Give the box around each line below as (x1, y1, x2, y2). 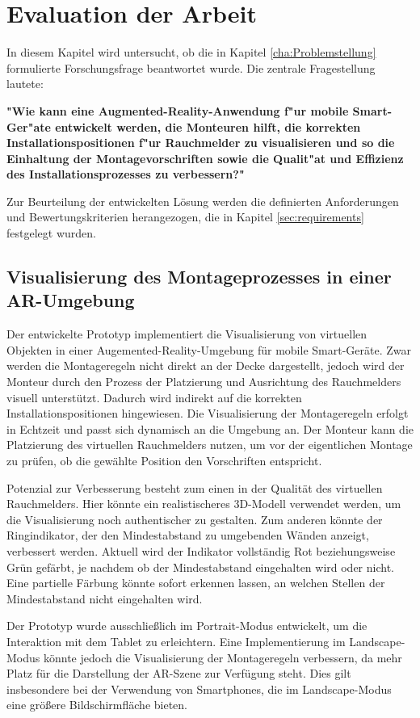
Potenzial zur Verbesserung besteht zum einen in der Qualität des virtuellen (6, 479, 383, 496)
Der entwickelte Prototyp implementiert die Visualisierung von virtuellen (6, 325, 367, 342)
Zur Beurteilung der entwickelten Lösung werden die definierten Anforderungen (6, 192, 399, 209)
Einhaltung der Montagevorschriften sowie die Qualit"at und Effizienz (6, 149, 404, 166)
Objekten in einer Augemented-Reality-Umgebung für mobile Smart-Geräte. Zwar (6, 341, 411, 358)
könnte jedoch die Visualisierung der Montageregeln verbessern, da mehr (43, 649, 402, 666)
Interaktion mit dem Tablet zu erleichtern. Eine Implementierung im (6, 632, 346, 649)
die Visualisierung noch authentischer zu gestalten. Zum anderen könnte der (6, 510, 383, 527)
